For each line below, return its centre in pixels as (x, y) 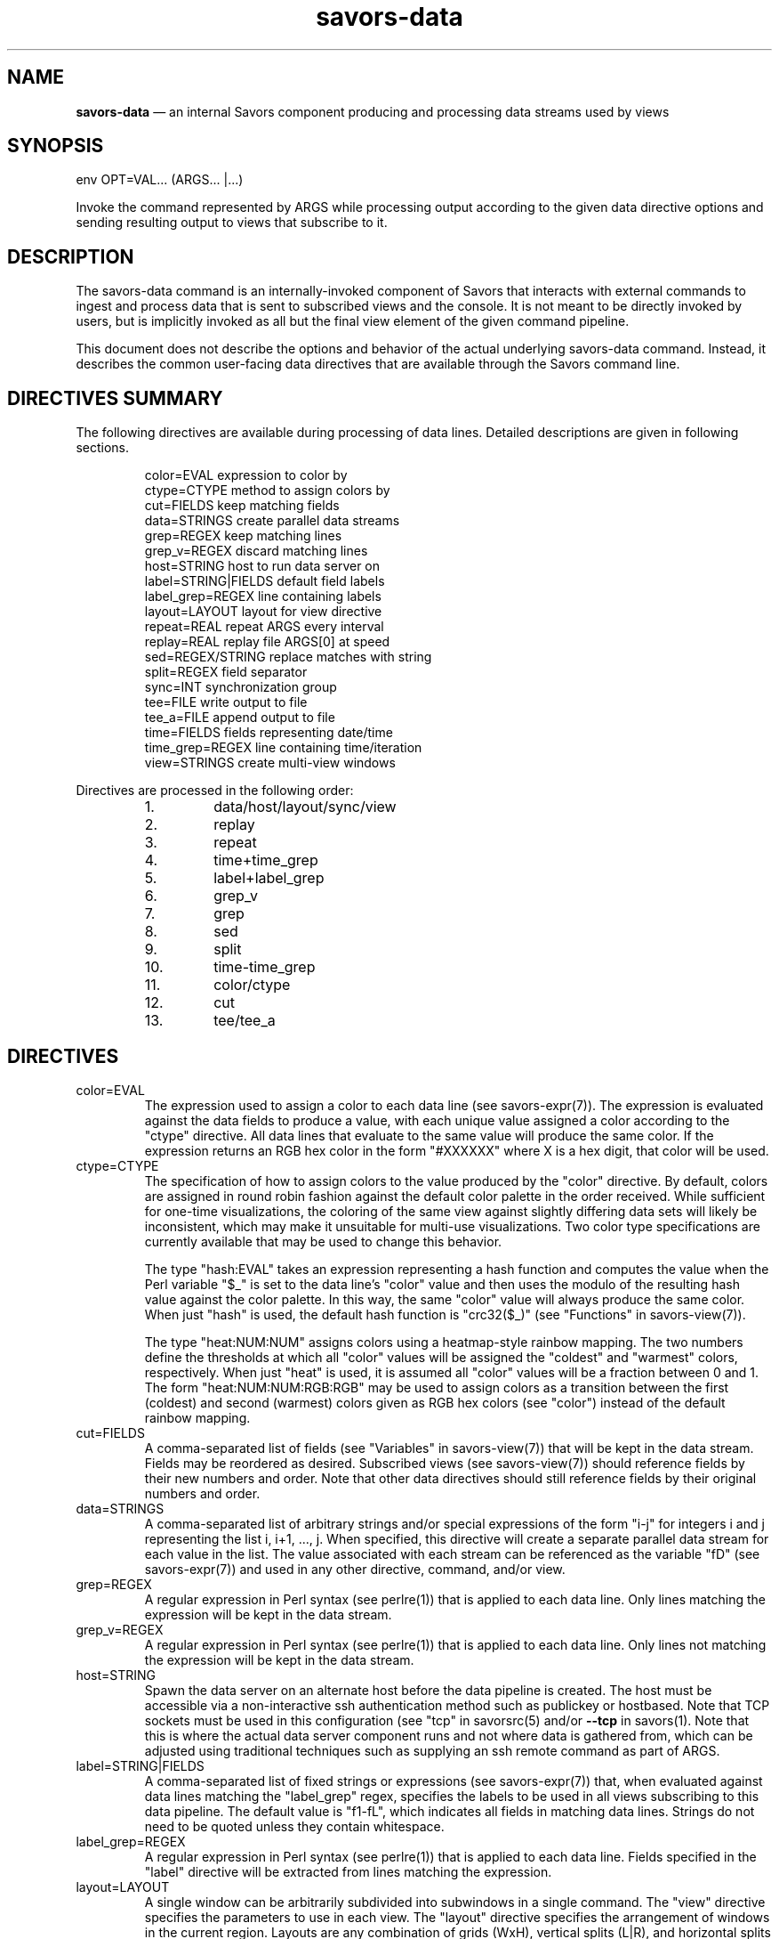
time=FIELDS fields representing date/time (269, 733)
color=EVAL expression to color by (246, 475)
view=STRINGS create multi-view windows (270, 763)
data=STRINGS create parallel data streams (272, 521)
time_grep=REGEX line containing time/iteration (283, 748)
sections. (102, 448)
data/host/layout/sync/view (305, 807)
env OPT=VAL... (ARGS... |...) (160, 180)
